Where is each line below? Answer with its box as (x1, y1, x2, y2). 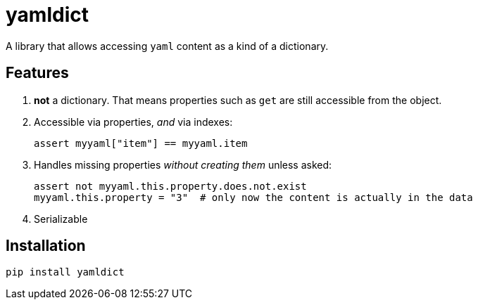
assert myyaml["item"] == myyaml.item (34, 137, 248, 149)
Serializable (34, 212, 88, 225)
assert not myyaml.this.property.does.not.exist (34, 180, 307, 192)
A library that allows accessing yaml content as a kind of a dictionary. (6, 39, 329, 52)
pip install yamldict (6, 266, 125, 278)
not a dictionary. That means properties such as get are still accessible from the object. (34, 93, 442, 106)
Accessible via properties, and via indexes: (34, 115, 233, 128)
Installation (6, 237, 86, 255)
